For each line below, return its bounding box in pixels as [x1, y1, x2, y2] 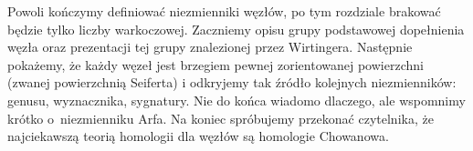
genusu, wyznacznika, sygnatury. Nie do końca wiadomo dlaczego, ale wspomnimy [7, 90, 466, 109]
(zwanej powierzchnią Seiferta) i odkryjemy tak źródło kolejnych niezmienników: [7, 73, 457, 92]
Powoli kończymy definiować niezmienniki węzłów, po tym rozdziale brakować [7, 2, 441, 20]
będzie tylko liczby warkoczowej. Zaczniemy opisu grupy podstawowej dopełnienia [7, 19, 465, 38]
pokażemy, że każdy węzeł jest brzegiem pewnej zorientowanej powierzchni [7, 55, 424, 74]
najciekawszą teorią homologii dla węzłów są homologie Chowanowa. [7, 126, 389, 146]
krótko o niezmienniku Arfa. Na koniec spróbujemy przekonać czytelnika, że [7, 108, 434, 127]
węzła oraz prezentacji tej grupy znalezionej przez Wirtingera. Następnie [7, 37, 413, 56]
